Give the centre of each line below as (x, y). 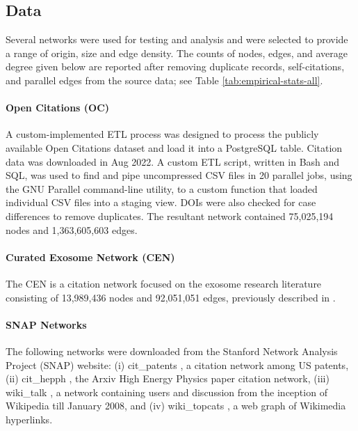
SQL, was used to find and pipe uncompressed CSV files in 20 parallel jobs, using (179, 175)
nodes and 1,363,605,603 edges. (72, 229)
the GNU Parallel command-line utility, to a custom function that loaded (162, 188)
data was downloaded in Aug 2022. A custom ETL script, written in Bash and (173, 161)
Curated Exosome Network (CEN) (90, 257)
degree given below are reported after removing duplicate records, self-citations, (175, 66)
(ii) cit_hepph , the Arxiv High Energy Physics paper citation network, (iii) (168, 378)
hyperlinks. (29, 419)
